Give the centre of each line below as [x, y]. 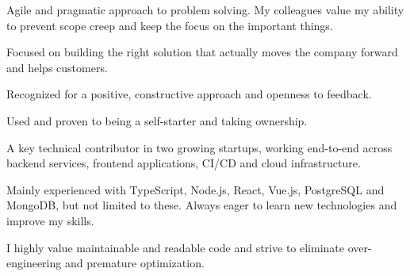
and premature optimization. [134, 263]
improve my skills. [50, 220]
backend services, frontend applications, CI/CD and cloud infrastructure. [184, 163]
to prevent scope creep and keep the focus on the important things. [170, 25]
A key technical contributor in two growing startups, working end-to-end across [199, 147]
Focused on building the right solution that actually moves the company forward [202, 52]
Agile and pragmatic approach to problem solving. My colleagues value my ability [205, 10]
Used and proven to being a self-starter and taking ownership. [157, 120]
